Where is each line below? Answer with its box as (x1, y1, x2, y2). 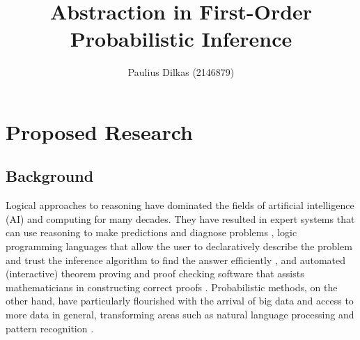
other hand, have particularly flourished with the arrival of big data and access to (6, 293, 354, 308)
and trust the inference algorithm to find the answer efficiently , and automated (6, 252, 345, 267)
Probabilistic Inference (70, 24, 292, 53)
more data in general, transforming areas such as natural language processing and (6, 307, 354, 322)
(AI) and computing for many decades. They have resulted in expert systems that (6, 211, 355, 226)
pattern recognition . (6, 320, 94, 335)
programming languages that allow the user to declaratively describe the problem (6, 239, 352, 254)
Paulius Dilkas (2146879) (127, 65, 235, 79)
